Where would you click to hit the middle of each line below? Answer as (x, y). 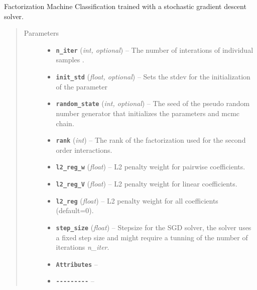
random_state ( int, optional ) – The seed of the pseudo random (153, 103)
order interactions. (84, 150)
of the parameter (82, 86)
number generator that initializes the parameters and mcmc (148, 113)
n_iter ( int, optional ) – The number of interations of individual (155, 50)
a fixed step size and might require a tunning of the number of (152, 237)
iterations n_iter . (83, 247)
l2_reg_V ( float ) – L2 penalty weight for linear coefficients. (147, 184)
